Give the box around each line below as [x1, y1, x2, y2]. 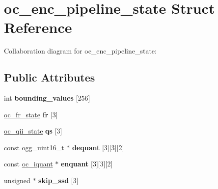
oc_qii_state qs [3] [4, 126, 62, 136]
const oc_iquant [4, 159, 53, 169]
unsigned [4, 175, 30, 186]
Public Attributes [4, 70, 95, 85]
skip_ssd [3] [38, 175, 79, 186]
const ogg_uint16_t [4, 142, 64, 152]
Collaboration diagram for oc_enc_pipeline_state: [4, 46, 157, 56]
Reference [4, 17, 72, 37]
